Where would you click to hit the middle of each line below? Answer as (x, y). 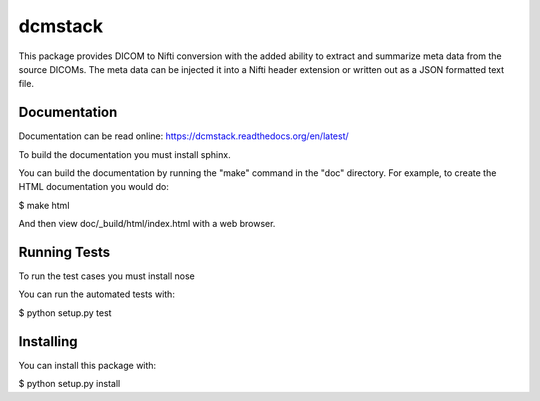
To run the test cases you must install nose (106, 276)
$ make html (44, 205)
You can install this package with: (87, 365)
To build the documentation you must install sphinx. (124, 154)
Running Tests (64, 252)
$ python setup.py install (69, 384)
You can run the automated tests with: (96, 294)
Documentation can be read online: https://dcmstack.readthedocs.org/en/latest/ (183, 136)
